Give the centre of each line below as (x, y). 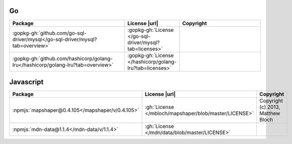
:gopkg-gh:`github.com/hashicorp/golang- (63, 58)
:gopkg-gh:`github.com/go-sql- (50, 33)
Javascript (26, 82)
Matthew (270, 113)
